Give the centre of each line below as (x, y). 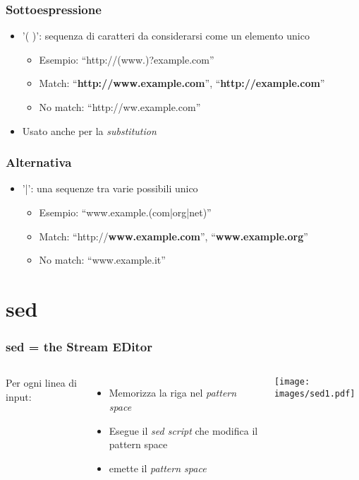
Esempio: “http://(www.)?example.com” (127, 59)
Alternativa (39, 162)
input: (19, 396)
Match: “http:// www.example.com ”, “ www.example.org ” (174, 236)
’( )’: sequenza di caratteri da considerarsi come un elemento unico (166, 36)
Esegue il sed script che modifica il (183, 430)
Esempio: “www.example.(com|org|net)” (125, 212)
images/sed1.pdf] (315, 394)
